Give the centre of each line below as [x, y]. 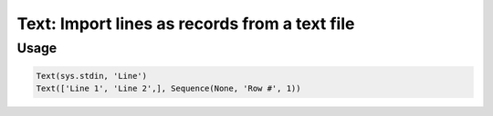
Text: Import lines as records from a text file [186, 24]
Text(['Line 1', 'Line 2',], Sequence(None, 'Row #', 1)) [168, 89]
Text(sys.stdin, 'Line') [92, 76]
